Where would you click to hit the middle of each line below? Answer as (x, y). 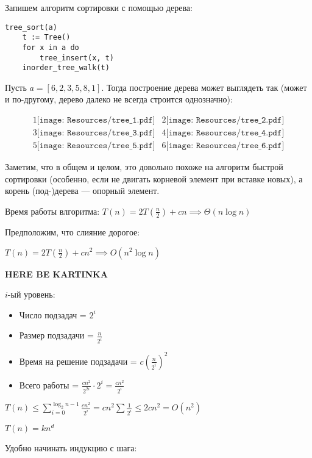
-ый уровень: (31, 294)
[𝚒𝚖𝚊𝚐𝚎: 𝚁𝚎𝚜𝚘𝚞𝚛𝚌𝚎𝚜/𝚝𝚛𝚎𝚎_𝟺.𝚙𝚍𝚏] (225, 133)
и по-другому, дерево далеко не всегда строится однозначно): (119, 99)
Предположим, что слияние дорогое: (73, 231)
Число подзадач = (53, 314)
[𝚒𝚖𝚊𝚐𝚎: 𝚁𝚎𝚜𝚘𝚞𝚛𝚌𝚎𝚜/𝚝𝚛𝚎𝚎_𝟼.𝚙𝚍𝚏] (225, 146)
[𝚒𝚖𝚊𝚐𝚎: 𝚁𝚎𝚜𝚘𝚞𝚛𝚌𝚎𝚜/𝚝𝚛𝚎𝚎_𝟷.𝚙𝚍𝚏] (96, 120)
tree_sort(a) (31, 27)
